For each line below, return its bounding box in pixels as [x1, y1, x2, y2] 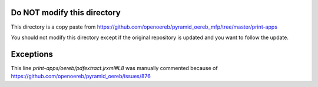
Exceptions [11, 49, 53, 59]
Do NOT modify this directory [11, 8, 121, 18]
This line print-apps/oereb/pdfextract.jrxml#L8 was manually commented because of [11, 64, 218, 71]
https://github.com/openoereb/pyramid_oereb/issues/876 [11, 73, 151, 80]
